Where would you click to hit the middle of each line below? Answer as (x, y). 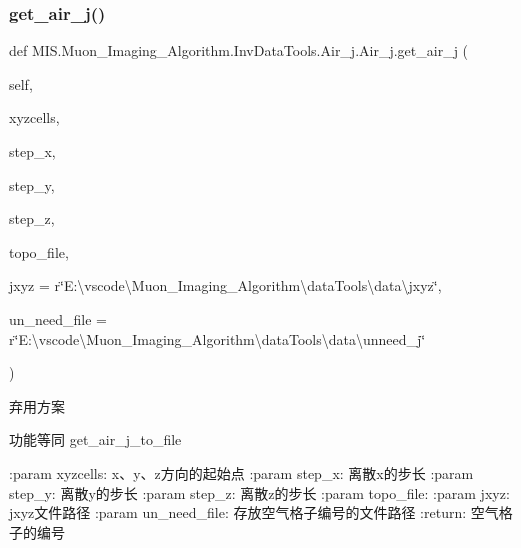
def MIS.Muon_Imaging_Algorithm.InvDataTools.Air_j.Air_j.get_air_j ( (239, 50)
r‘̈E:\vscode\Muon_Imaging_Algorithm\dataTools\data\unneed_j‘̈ (217, 338)
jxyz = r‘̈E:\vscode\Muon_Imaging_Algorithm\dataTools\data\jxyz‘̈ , (225, 285)
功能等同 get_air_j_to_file (95, 439)
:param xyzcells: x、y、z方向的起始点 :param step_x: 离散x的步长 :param (241, 472)
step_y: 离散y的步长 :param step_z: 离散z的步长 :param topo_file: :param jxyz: (259, 492)
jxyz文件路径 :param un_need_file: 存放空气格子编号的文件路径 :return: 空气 (254, 512)
